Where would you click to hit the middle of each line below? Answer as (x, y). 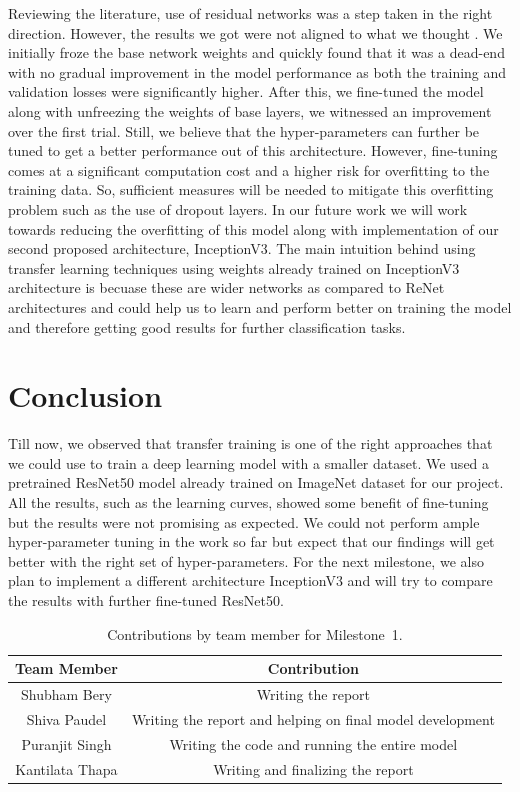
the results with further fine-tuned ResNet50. (146, 599)
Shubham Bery (66, 694)
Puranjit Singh (66, 743)
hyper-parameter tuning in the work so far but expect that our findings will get (251, 541)
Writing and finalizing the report (313, 768)
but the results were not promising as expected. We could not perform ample (244, 521)
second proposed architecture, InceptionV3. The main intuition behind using (242, 248)
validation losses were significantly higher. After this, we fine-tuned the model (246, 91)
